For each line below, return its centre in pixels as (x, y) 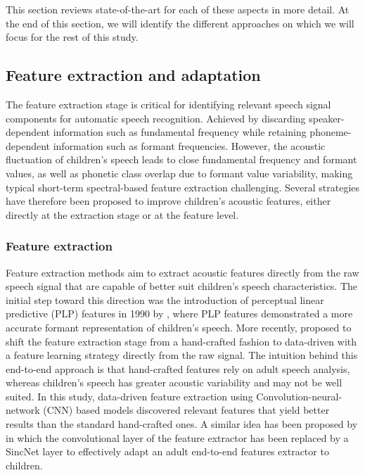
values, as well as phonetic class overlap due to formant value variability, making (179, 173)
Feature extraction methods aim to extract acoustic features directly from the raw (182, 272)
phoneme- (331, 132)
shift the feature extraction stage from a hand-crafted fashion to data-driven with (181, 341)
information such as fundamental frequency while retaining (180, 132)
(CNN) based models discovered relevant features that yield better (186, 410)
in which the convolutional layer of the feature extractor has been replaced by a (177, 437)
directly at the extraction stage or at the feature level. (122, 214)
